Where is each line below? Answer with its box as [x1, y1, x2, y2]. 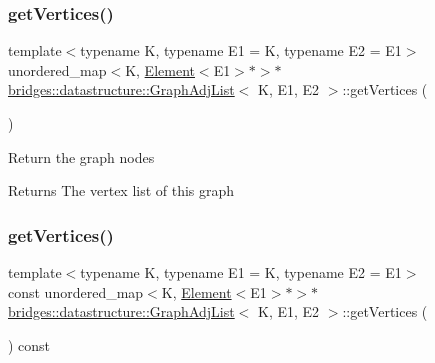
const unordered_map [8, 281, 144, 302]
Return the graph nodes [8, 146, 155, 167]
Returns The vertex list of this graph [8, 180, 235, 201]
